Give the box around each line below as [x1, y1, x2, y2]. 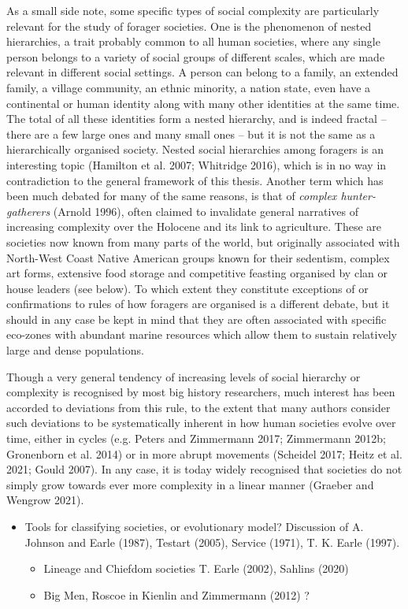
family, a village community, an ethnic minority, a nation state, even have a [6, 79, 371, 95]
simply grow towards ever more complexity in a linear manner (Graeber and [6, 476, 374, 492]
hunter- [340, 188, 376, 204]
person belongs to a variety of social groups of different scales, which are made [6, 48, 385, 65]
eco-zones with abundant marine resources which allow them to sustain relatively [6, 326, 397, 343]
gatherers [6, 202, 50, 219]
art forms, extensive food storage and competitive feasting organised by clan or [6, 265, 388, 281]
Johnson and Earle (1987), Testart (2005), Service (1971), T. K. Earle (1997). [24, 533, 400, 550]
